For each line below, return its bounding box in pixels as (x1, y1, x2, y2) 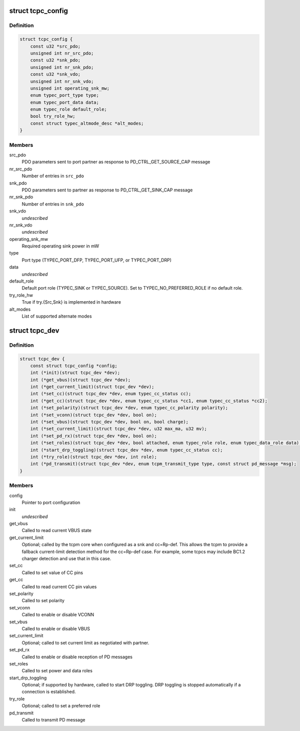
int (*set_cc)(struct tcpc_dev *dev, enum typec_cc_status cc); (30, 391, 191, 397)
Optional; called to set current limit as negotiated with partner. (21, 639, 149, 646)
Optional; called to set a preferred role (21, 703, 100, 709)
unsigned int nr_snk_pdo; (30, 64, 94, 70)
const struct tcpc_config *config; (30, 363, 117, 368)
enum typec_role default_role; (30, 107, 107, 112)
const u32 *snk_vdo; (30, 72, 81, 77)
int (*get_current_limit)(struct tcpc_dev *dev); (30, 384, 154, 390)
